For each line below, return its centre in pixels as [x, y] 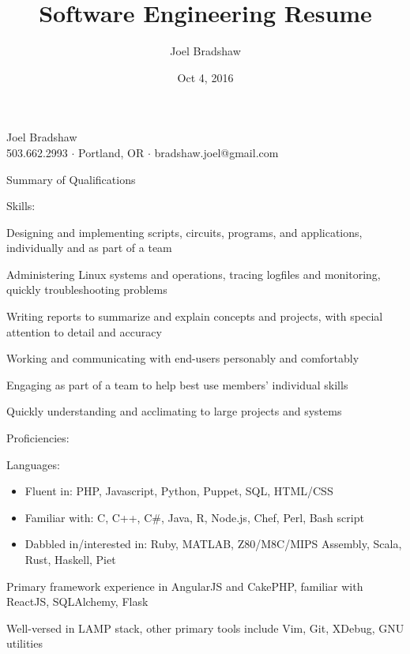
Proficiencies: [38, 438]
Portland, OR [111, 152]
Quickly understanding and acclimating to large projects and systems [174, 411]
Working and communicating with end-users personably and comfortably [183, 358]
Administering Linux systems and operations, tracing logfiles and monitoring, [194, 274]
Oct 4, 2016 [205, 77]
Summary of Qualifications [71, 179]
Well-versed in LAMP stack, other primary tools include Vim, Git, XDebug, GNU [205, 628]
